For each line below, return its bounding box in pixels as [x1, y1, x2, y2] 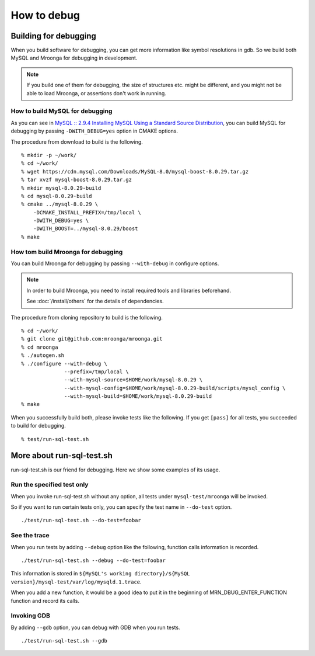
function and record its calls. [10, 597, 80, 604]
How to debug [10, 9, 80, 22]
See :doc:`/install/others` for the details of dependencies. [26, 298, 164, 305]
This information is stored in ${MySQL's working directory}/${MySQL [10, 570, 190, 577]
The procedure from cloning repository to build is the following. [10, 314, 163, 321]
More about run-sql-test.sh [10, 450, 113, 461]
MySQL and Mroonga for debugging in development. [10, 54, 138, 61]
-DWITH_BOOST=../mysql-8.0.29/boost [33, 225, 138, 232]
